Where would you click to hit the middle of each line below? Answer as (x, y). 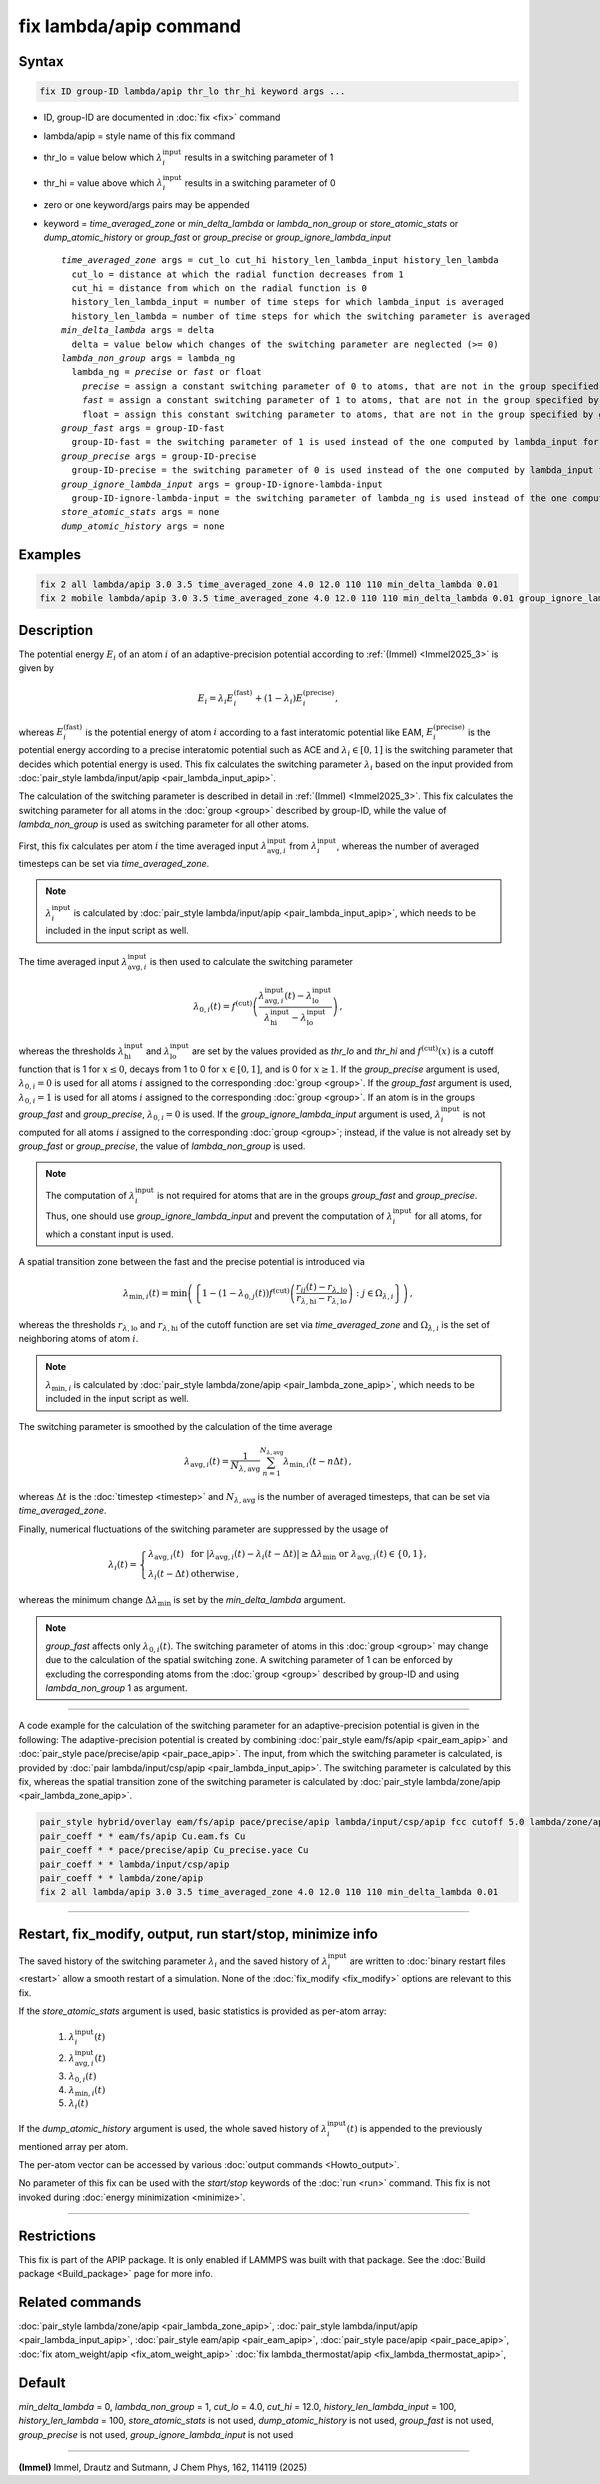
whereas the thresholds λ (71, 1051)
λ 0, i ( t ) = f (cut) (223, 1007)
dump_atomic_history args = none (143, 526)
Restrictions (57, 2235)
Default (42, 2382)
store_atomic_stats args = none (140, 512)
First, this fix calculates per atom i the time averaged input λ (143, 846)
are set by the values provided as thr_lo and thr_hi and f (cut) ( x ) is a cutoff (342, 1050)
